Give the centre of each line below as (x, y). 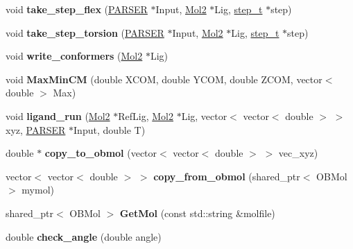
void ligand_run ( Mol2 (58, 115)
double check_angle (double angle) (84, 236)
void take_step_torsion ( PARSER (85, 32)
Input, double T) (110, 129)
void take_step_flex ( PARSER (77, 9)
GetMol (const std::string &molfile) (197, 213)
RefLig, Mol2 (146, 115)
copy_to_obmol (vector (101, 153)
